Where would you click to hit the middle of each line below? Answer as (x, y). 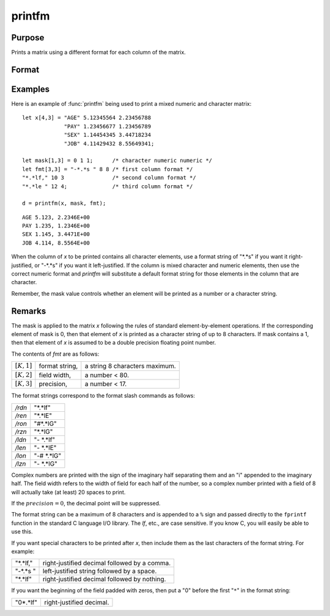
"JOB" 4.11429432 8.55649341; (109, 143)
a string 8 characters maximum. (130, 366)
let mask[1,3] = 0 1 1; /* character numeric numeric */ (117, 161)
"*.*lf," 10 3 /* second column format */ (109, 178)
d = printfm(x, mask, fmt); (64, 204)
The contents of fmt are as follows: (55, 354)
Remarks (29, 311)
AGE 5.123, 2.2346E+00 (56, 217)
